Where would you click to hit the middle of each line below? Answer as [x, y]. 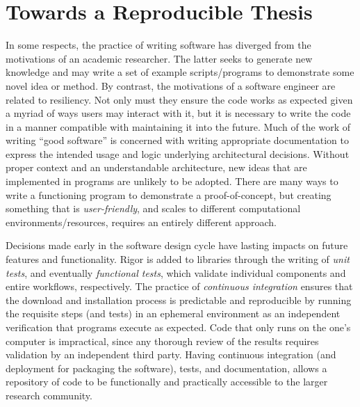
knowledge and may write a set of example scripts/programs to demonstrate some [180, 72]
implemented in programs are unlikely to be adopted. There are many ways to [172, 181]
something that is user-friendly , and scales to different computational [153, 208]
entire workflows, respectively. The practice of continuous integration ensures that [179, 286]
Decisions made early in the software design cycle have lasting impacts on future [177, 245]
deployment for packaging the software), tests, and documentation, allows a [166, 368]
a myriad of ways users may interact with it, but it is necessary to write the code [178, 113]
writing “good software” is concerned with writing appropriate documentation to [177, 140]
